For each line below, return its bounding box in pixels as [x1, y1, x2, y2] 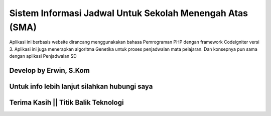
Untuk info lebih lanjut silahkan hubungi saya [9, 82, 153, 90]
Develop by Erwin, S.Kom [9, 66, 90, 75]
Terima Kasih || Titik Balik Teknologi [9, 98, 124, 106]
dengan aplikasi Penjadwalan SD [9, 53, 77, 59]
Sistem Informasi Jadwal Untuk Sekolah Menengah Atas [9, 8, 248, 19]
